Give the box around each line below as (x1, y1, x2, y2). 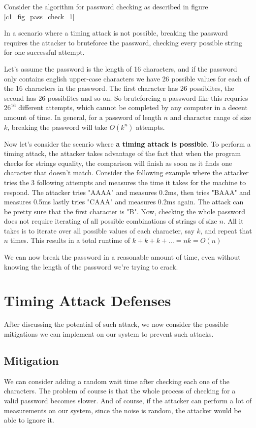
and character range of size (170, 112, 251, 122)
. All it (223, 216, 244, 226)
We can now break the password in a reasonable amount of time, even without (4, 252, 241, 262)
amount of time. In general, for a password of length (4, 112, 161, 122)
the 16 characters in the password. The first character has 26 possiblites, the (4, 83, 234, 93)
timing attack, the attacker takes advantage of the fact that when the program (4, 148, 241, 158)
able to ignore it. (4, 415, 54, 425)
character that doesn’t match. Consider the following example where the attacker (4, 167, 249, 178)
